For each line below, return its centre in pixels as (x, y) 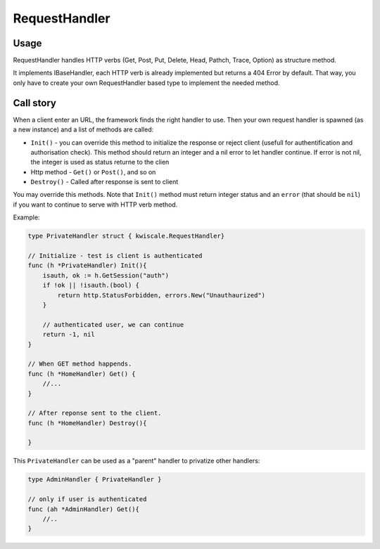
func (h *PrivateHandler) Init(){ (87, 266)
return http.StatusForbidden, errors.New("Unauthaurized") (161, 295)
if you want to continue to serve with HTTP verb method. (95, 205)
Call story (34, 103)
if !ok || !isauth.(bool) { (91, 285)
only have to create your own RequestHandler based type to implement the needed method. (147, 83)
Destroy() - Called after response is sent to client (104, 182)
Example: (26, 217)
